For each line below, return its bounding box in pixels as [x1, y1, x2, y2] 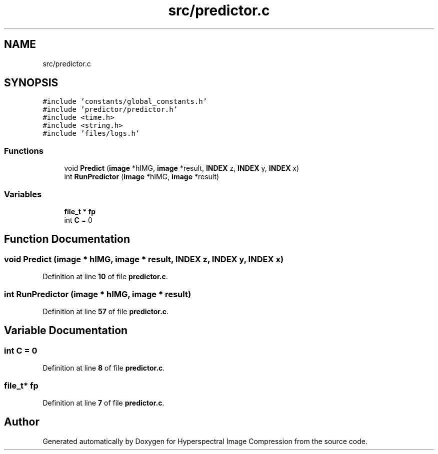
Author [4, 416, 39, 429]
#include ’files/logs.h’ [42, 129, 140, 138]
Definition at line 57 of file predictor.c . [42, 307, 169, 316]
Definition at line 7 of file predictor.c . [42, 398, 164, 407]
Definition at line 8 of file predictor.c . [42, 364, 165, 373]
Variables [4, 189, 42, 199]
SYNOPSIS [4, 76, 58, 89]
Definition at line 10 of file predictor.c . [42, 272, 168, 281]
